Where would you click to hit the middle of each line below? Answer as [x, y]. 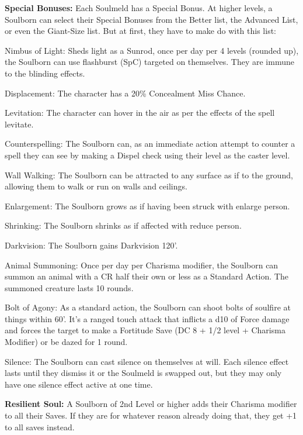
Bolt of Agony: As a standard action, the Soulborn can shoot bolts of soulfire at [148, 307]
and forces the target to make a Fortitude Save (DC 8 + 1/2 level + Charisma [145, 330]
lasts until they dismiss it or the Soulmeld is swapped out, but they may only [143, 373]
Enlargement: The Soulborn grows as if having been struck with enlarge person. [147, 206]
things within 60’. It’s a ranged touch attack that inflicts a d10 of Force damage [147, 318]
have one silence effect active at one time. [79, 384]
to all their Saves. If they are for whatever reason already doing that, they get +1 [151, 415]
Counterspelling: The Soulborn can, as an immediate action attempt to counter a [150, 144]
